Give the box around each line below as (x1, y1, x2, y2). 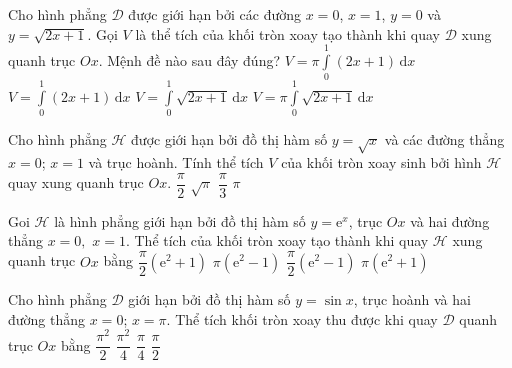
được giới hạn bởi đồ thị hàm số (131, 129, 328, 150)
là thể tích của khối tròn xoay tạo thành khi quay (135, 23, 440, 44)
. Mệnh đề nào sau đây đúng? (98, 49, 281, 70)
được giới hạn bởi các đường (128, 4, 302, 24)
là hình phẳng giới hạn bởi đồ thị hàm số (54, 210, 306, 231)
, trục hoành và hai (353, 289, 471, 310)
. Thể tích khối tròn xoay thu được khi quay (166, 308, 438, 329)
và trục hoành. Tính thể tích (88, 152, 264, 173)
